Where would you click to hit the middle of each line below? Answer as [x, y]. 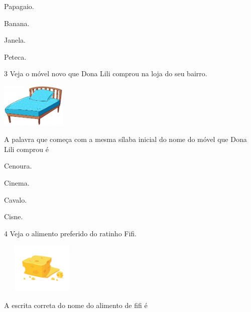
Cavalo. [16, 199]
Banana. [17, 23]
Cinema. [17, 182]
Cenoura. [18, 166]
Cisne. [14, 216]
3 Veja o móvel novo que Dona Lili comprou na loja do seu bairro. [106, 73]
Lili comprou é [26, 149]
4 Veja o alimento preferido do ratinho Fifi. [71, 233]
